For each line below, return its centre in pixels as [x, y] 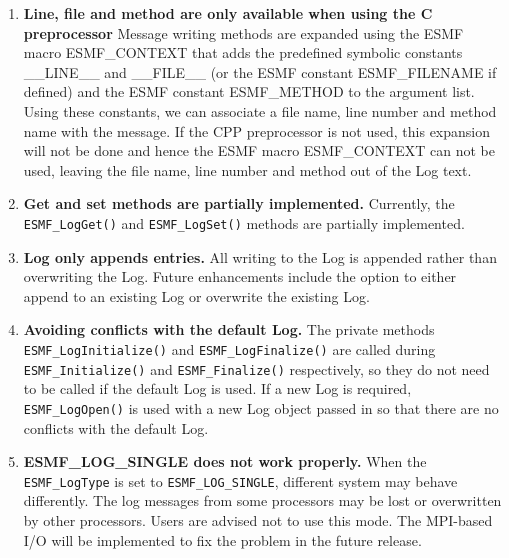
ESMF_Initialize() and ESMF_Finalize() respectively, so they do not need [256, 368]
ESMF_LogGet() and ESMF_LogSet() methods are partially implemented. [244, 222]
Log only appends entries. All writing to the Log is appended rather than [260, 256]
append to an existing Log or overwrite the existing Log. [196, 295]
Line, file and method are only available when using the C [228, 13]
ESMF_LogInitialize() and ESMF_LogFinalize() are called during [229, 348]
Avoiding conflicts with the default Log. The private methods [229, 329]
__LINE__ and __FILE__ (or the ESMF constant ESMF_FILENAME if [260, 71]
